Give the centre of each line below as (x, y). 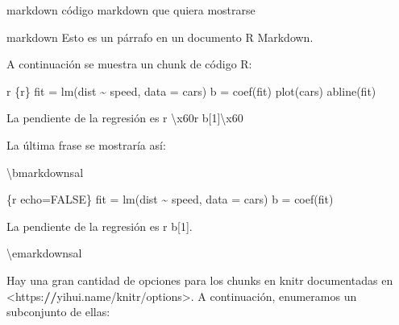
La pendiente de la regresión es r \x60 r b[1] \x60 (125, 118)
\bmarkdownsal (45, 172)
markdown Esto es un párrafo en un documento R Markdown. (160, 37)
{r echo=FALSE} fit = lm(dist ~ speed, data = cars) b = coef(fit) (170, 199)
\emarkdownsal (44, 253)
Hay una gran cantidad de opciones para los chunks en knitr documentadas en (200, 280)
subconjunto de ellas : (58, 312)
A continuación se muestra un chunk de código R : (129, 64)
